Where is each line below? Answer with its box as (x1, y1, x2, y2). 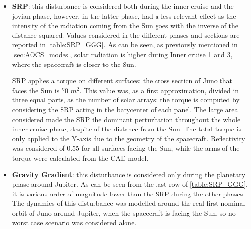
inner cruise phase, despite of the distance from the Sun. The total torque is (12, 124, 242, 134)
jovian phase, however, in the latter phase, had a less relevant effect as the (12, 10, 236, 21)
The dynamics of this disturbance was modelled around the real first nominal (12, 198, 245, 208)
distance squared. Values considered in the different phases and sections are (12, 30, 240, 40)
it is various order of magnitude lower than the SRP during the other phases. (12, 188, 245, 198)
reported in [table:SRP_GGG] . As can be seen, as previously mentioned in (12, 39, 238, 50)
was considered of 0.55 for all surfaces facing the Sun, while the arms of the (12, 143, 240, 153)
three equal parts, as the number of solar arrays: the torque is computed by (12, 95, 240, 105)
